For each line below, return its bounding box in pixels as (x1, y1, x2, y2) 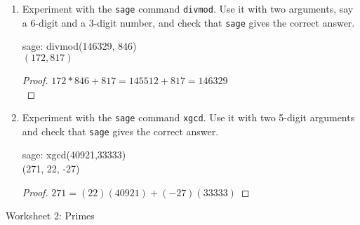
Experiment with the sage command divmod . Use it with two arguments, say (22, 1, 354, 15)
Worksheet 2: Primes (6, 208, 95, 223)
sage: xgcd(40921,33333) (22, 147, 126, 162)
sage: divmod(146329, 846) (22, 39, 137, 53)
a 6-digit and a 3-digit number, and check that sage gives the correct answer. (22, 15, 355, 29)
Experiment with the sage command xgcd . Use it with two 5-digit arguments (22, 110, 355, 125)
